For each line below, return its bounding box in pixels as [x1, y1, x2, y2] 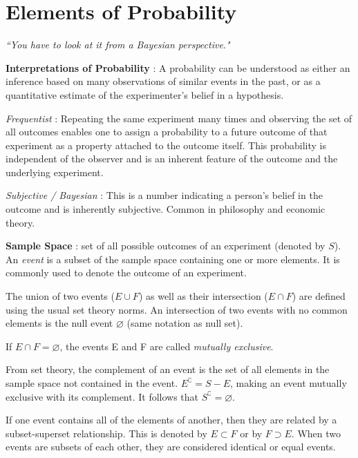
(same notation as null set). [126, 316, 243, 330]
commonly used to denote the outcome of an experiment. [6, 265, 247, 280]
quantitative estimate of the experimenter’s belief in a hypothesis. [6, 87, 284, 102]
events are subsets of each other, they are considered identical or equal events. [6, 439, 336, 454]
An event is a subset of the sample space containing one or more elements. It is [6, 251, 340, 266]
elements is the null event [6, 316, 113, 330]
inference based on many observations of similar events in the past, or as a [6, 74, 321, 88]
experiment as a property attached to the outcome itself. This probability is [6, 137, 327, 152]
